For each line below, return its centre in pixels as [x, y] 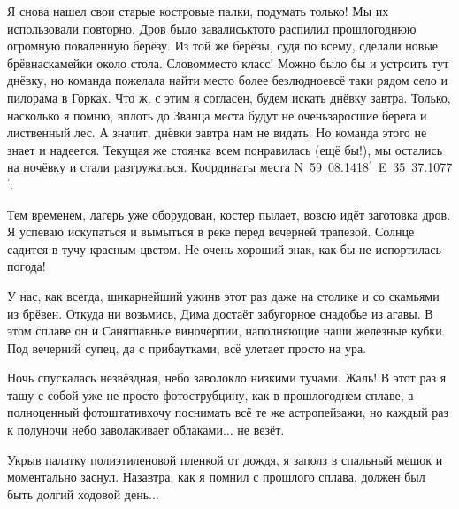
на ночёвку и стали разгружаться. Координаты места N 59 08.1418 [188, 167]
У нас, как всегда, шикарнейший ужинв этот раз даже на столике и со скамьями [223, 295]
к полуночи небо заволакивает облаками [115, 430]
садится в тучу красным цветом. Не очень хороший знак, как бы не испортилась [224, 248]
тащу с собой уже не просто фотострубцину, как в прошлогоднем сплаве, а [210, 394]
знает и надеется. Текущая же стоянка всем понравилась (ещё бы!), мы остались [225, 149]
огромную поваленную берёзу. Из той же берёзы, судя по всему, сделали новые [223, 46]
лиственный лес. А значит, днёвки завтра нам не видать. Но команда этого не [217, 132]
